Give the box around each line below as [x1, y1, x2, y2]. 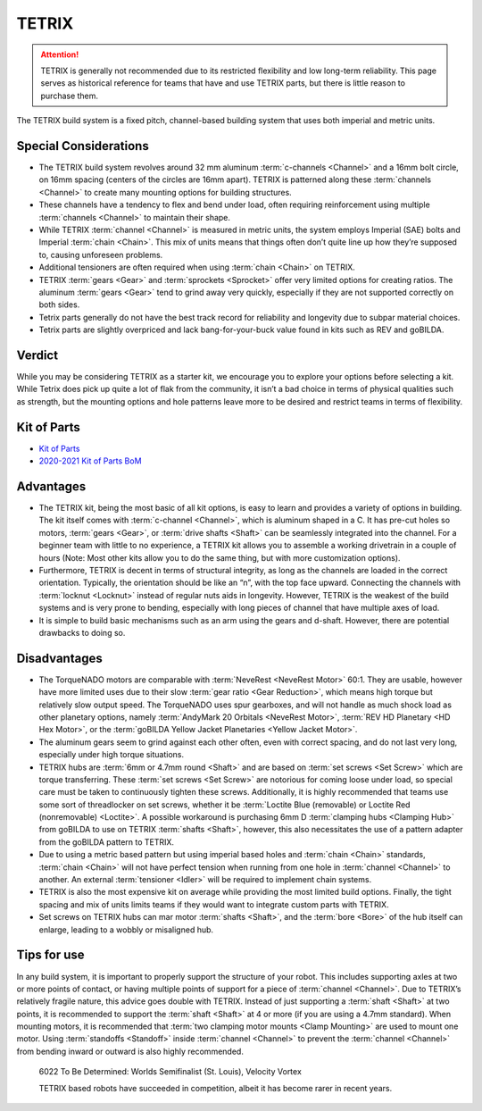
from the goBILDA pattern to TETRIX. [38, 836, 174, 848]
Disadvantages [16, 650, 103, 665]
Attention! [40, 49, 79, 60]
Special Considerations [16, 138, 149, 154]
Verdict [16, 347, 58, 363]
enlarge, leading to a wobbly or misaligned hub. [38, 924, 214, 935]
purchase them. [40, 90, 98, 101]
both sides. [38, 299, 80, 310]
